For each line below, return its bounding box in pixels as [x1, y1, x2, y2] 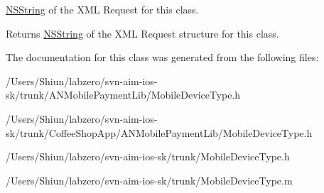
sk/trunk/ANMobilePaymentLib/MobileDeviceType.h [6, 87, 241, 102]
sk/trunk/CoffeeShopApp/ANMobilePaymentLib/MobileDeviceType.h [6, 125, 313, 140]
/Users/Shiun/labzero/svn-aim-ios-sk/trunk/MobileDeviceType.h [6, 149, 290, 164]
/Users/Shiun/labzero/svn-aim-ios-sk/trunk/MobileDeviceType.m [6, 172, 293, 187]
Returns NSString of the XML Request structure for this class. [6, 26, 279, 40]
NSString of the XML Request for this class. [6, 2, 199, 16]
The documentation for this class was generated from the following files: [6, 50, 319, 65]
